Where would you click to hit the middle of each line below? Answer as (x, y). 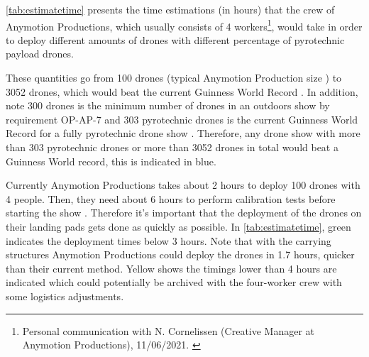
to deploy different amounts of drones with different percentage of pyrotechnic (175, 39)
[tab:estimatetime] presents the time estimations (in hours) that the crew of (170, 9)
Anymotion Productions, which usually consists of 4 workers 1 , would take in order (184, 25)
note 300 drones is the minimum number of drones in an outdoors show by (168, 105)
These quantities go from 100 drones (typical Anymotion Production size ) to (174, 78)
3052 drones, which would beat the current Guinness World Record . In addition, (182, 91)
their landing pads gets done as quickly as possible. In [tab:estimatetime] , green (178, 226)
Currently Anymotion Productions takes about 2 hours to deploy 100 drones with (183, 185)
